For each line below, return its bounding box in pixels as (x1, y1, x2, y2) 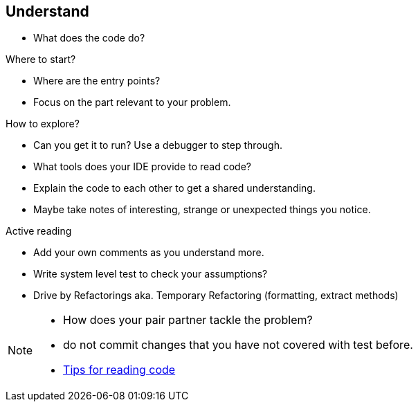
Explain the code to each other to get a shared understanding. (33, 182, 316, 195)
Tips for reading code (63, 363, 176, 377)
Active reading (6, 225, 72, 237)
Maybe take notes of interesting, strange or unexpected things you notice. (33, 203, 371, 216)
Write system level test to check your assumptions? (33, 268, 268, 280)
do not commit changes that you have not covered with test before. (63, 338, 413, 352)
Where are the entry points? (33, 75, 161, 87)
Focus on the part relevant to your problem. (33, 96, 231, 109)
